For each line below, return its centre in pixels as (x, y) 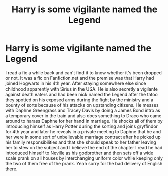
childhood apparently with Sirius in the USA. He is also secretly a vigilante (82, 89)
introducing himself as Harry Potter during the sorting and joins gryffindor (82, 126)
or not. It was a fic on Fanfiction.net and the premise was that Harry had (80, 78)
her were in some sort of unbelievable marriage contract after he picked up (83, 137)
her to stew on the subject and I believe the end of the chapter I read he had (84, 147)
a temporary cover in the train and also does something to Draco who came (83, 115)
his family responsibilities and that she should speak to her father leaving (81, 142)
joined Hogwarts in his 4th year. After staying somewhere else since (76, 83)
